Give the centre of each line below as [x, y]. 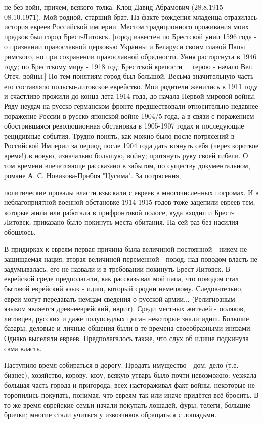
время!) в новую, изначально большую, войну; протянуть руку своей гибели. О [126, 155]
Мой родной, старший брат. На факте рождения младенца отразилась [150, 16]
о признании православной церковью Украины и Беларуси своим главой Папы [125, 46]
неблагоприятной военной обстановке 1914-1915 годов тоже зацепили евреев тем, [130, 202]
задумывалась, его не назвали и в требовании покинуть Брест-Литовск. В [117, 268]
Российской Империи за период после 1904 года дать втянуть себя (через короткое [131, 145]
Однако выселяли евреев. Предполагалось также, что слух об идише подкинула [126, 338]
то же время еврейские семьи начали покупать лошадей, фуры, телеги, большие [127, 405]
